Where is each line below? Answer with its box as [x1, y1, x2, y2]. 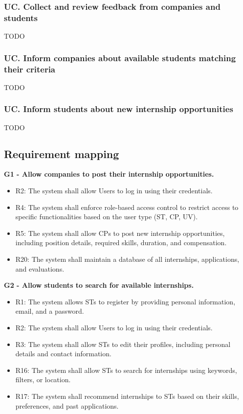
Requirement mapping [4, 146, 119, 161]
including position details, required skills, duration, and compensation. [15, 237, 227, 248]
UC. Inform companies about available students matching [4, 51, 236, 64]
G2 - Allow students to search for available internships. [4, 280, 194, 290]
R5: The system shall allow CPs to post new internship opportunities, [15, 228, 225, 238]
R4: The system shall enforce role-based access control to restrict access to [15, 202, 239, 212]
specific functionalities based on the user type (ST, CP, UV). [15, 211, 198, 222]
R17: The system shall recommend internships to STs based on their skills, [15, 391, 239, 401]
